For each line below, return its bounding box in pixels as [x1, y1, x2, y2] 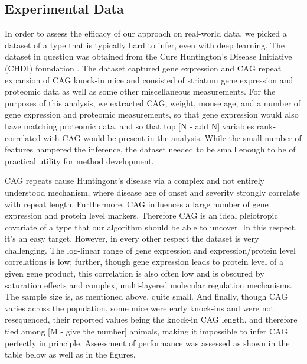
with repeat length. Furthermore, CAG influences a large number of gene [5, 197, 269, 210]
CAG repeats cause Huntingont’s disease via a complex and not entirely [5, 174, 264, 187]
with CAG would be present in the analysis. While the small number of [43, 131, 302, 144]
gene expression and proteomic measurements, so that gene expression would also [5, 108, 299, 121]
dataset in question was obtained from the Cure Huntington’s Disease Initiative [5, 50, 292, 63]
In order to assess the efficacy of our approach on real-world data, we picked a [5, 27, 287, 40]
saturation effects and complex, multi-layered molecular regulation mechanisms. [5, 278, 292, 291]
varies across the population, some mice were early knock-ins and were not [5, 301, 274, 314]
